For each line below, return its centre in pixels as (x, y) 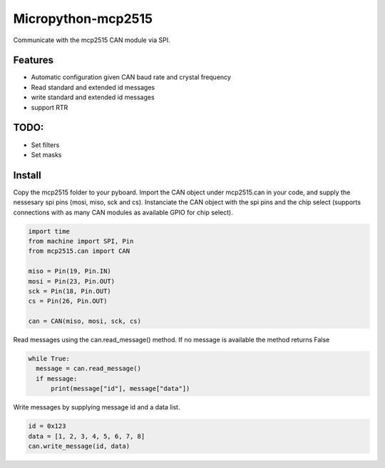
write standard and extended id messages (93, 97)
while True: (49, 359)
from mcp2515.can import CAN (79, 251)
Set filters (45, 145)
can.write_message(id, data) (79, 446)
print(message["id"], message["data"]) (120, 389)
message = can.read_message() (89, 369)
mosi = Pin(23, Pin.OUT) (72, 281)
